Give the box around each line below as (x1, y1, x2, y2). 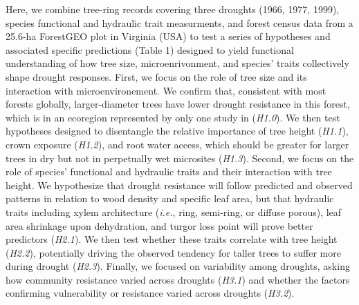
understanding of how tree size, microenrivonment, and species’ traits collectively (6, 56, 349, 70)
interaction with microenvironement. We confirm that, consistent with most (6, 83, 326, 97)
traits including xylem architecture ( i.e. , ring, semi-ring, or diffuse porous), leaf (6, 204, 342, 219)
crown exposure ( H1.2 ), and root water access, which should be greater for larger (6, 137, 349, 151)
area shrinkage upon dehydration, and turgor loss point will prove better (6, 218, 313, 233)
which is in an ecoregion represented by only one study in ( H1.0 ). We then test (6, 110, 340, 124)
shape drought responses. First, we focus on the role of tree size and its (6, 69, 307, 83)
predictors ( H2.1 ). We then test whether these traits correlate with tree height (6, 232, 338, 246)
